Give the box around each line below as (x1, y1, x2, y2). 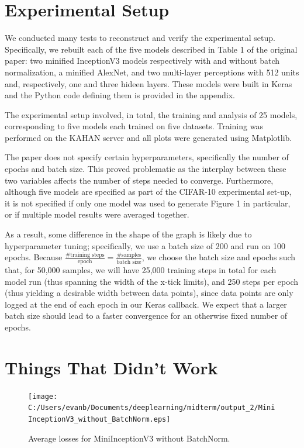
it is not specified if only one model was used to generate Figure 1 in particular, (5, 197, 291, 209)
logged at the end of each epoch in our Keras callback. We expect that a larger (5, 298, 287, 310)
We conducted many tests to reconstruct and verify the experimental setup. (5, 32, 275, 44)
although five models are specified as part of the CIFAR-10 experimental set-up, (5, 185, 292, 198)
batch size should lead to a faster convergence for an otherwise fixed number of (5, 309, 288, 322)
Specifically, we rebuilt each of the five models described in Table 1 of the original (5, 43, 298, 55)
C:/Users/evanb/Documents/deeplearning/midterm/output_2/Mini (28, 404, 275, 412)
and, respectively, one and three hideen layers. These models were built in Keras (5, 77, 292, 89)
